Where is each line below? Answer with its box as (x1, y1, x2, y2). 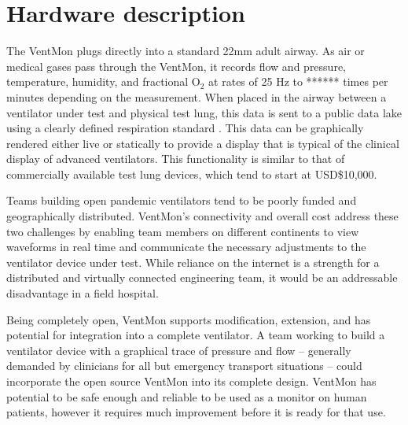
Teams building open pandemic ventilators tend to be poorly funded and (6, 192, 357, 209)
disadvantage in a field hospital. (6, 285, 159, 301)
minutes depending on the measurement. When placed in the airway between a (6, 88, 387, 105)
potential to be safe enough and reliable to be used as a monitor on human (6, 388, 367, 405)
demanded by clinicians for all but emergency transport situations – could (6, 357, 362, 374)
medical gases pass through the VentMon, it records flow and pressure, (6, 57, 346, 74)
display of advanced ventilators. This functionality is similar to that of (6, 150, 345, 167)
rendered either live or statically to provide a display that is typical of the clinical (6, 135, 399, 151)
